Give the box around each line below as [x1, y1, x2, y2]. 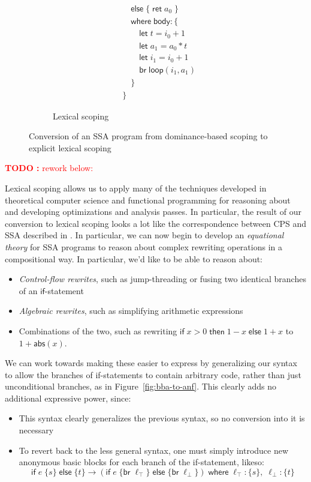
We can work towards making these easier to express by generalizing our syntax [5, 357, 297, 369]
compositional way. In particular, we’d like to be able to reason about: [5, 252, 263, 265]
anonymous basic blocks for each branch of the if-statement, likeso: [19, 456, 264, 468]
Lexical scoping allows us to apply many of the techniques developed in [5, 181, 267, 194]
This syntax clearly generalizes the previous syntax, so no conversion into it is [19, 412, 305, 424]
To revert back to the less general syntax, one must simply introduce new [19, 444, 289, 456]
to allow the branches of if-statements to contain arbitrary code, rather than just [5, 368, 301, 381]
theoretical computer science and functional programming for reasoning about [5, 193, 291, 206]
